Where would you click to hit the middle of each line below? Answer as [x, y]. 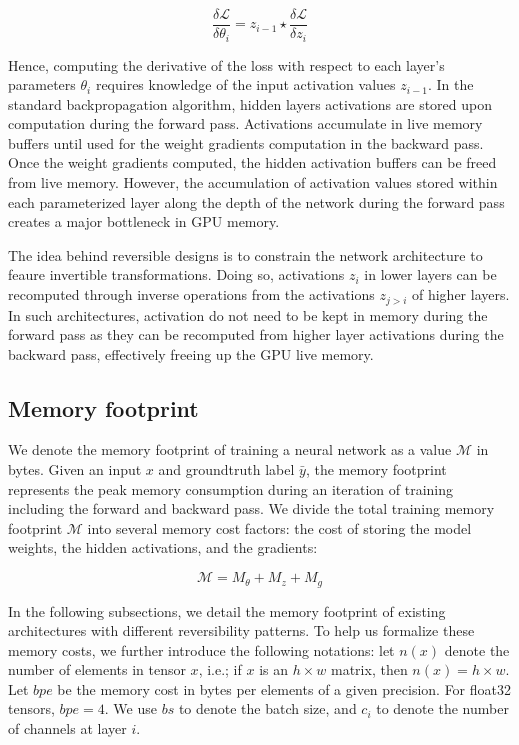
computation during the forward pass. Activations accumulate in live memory [245, 123]
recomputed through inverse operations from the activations [191, 294]
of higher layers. [460, 294]
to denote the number [442, 708]
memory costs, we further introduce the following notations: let [201, 649]
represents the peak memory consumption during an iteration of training [231, 488]
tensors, [31, 708]
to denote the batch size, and [267, 708]
